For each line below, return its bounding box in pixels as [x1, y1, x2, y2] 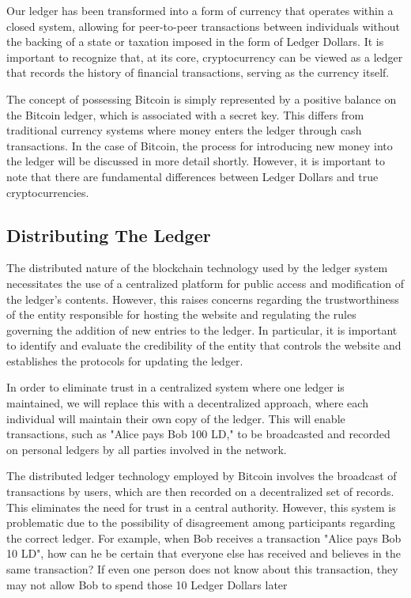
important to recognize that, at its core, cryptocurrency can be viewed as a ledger [6, 48, 403, 65]
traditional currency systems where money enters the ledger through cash [6, 122, 362, 138]
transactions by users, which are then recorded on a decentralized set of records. [6, 483, 394, 500]
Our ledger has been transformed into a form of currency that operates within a [6, 2, 394, 18]
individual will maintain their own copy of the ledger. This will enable [6, 410, 345, 426]
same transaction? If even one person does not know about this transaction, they [6, 561, 398, 577]
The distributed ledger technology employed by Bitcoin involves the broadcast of [6, 467, 397, 484]
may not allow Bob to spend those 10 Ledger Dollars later [6, 576, 288, 592]
